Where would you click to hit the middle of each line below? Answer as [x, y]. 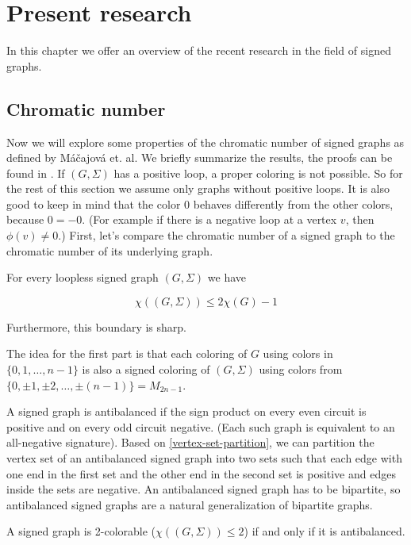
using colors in [298, 353]
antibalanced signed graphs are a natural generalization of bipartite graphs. [190, 504]
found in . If [36, 173]
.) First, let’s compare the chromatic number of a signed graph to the [227, 235]
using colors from [301, 369]
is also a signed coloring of [146, 369]
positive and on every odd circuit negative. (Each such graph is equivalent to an [201, 426]
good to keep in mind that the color [94, 203]
